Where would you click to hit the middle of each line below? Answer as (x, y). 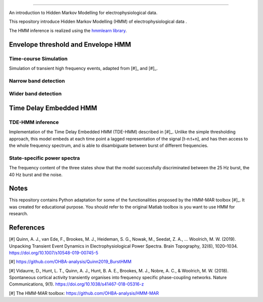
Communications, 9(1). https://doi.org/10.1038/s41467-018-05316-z (76, 284)
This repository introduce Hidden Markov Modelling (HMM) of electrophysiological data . (98, 21)
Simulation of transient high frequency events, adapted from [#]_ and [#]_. (83, 68)
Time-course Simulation (38, 58)
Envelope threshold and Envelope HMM (70, 44)
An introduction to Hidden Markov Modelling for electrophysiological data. (83, 13)
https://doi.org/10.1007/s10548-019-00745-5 (54, 252)
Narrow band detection (37, 81)
